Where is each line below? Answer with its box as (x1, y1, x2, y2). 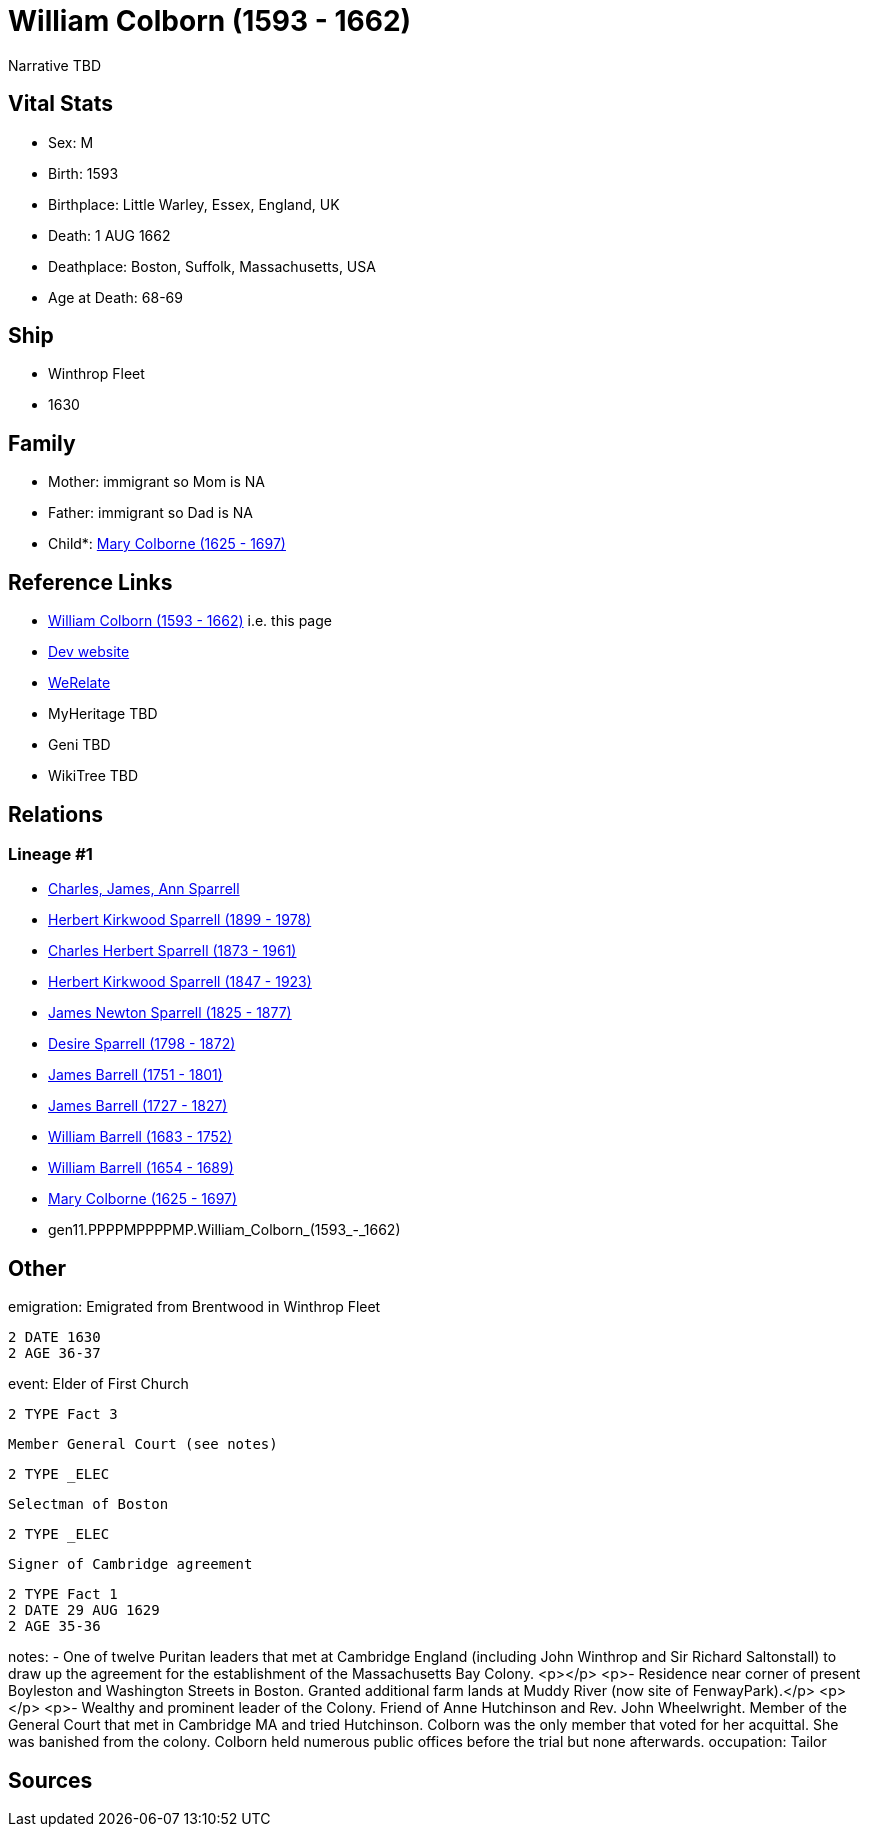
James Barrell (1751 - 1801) (48, 1066, 223, 1084)
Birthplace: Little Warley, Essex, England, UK (48, 195, 340, 213)
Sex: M (48, 133, 94, 151)
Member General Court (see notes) (8, 1436, 278, 1453)
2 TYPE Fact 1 (8, 1586, 118, 1603)
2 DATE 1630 (8, 1329, 101, 1346)
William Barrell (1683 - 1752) (48, 1128, 233, 1146)
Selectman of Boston (8, 1496, 169, 1513)
